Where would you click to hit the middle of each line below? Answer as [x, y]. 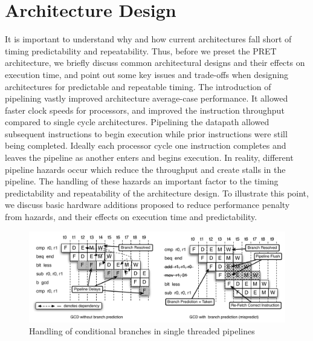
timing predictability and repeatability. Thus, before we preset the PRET [141, 50]
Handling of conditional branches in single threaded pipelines [142, 330]
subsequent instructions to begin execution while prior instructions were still [146, 133]
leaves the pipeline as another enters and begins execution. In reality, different [149, 158]
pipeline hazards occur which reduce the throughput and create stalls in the [145, 169]
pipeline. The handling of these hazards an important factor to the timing [142, 181]
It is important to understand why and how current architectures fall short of [148, 39]
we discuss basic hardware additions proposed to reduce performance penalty [147, 205]
